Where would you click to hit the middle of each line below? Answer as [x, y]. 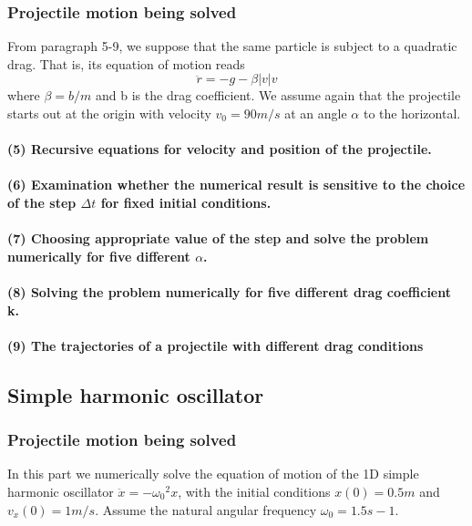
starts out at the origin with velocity [109, 113]
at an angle [316, 113]
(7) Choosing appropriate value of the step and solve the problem [218, 238]
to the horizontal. [412, 113]
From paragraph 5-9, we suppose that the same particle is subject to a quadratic [232, 46]
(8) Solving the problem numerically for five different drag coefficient [229, 291]
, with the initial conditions [254, 491]
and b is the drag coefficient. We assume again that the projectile [278, 95]
